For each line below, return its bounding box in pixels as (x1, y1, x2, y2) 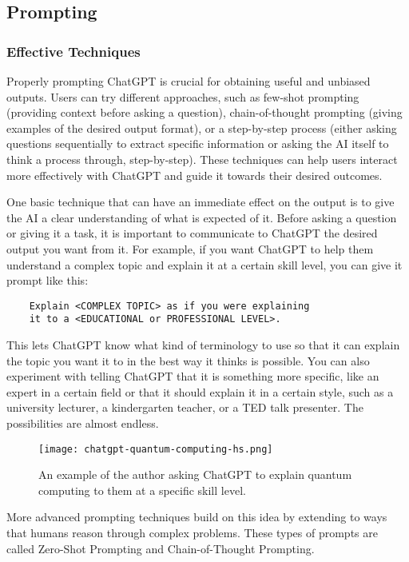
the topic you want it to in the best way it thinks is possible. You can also (6, 352, 370, 369)
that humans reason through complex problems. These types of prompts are (6, 524, 378, 541)
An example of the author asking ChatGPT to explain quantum (38, 466, 352, 483)
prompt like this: (6, 272, 89, 289)
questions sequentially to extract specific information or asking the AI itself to (6, 135, 389, 152)
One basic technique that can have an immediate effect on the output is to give (6, 193, 395, 210)
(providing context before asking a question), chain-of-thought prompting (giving (6, 104, 403, 121)
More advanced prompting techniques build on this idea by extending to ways (6, 508, 387, 525)
